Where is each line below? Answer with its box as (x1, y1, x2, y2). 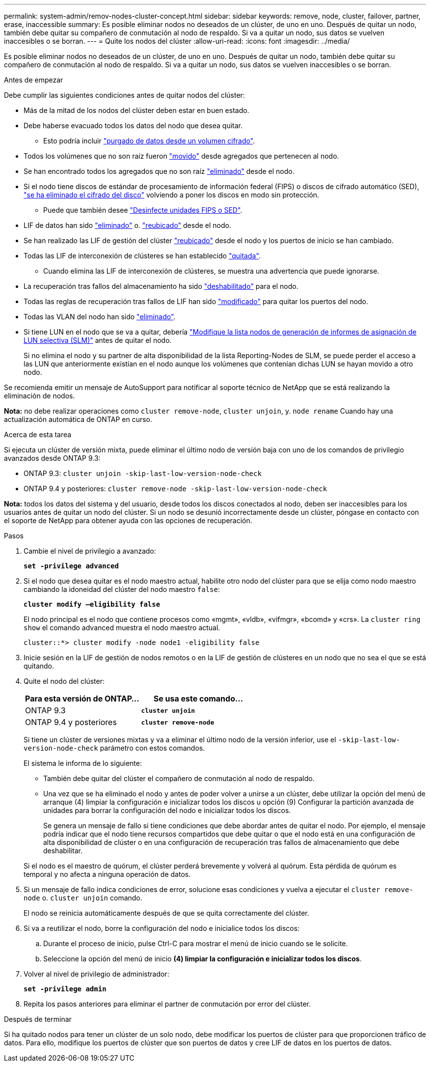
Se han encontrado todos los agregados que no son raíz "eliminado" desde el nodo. (24, 167, 295, 175)
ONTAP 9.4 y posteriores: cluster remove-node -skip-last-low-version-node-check (24, 484, 327, 493)
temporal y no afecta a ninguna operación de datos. (24, 870, 191, 878)
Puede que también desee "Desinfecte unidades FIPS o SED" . (43, 206, 242, 214)
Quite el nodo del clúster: (24, 677, 105, 685)
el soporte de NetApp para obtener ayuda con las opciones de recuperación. (4, 516, 252, 525)
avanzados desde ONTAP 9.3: (4, 454, 101, 462)
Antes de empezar (4, 76, 63, 84)
